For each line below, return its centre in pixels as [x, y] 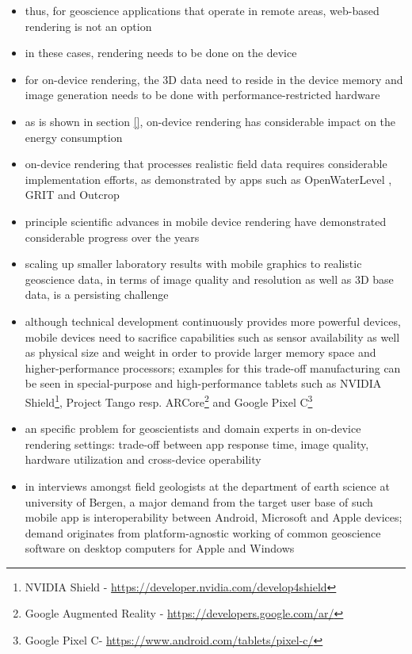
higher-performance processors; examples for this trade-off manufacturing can [213, 367]
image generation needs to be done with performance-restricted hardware [202, 95]
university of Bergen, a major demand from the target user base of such [199, 501]
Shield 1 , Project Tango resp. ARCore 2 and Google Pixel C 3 [169, 400]
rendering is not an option [88, 26]
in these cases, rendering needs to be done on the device [161, 53]
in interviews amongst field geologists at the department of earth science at [207, 486]
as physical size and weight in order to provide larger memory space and [200, 352]
